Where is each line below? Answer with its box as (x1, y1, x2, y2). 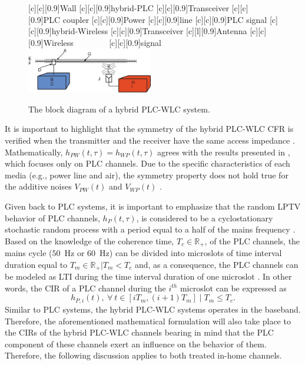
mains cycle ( (5, 247, 52, 259)
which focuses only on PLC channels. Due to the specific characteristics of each (5, 157, 290, 170)
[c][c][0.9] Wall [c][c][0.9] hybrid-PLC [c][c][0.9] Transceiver (28, 2, 229, 14)
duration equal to (5, 258, 68, 270)
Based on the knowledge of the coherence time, (5, 234, 174, 247)
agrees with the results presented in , (157, 145, 290, 158)
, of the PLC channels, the (204, 234, 300, 247)
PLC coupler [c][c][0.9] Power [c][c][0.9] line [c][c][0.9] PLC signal (43, 13, 267, 25)
